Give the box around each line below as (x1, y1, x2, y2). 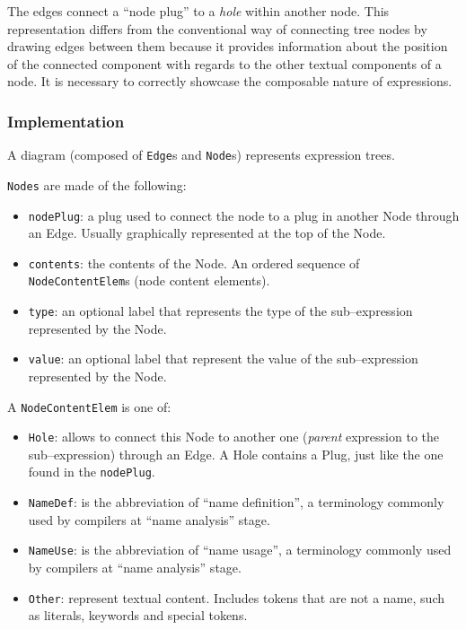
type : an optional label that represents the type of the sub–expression (28, 302, 413, 320)
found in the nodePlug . (28, 462, 155, 481)
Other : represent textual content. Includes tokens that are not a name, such (28, 588, 444, 607)
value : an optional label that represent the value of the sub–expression (28, 349, 418, 368)
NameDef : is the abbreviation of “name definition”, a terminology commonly (28, 493, 444, 512)
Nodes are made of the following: (7, 175, 187, 194)
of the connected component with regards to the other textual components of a (7, 54, 442, 73)
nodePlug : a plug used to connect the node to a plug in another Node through (28, 206, 460, 224)
